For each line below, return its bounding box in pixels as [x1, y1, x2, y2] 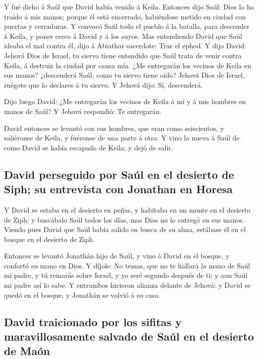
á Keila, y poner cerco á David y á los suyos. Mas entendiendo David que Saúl [4, 30, 242, 41]
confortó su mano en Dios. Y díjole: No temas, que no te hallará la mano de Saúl [4, 260, 250, 270]
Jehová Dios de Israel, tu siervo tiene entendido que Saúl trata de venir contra [4, 50, 242, 60]
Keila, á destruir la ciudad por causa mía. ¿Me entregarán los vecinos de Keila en [4, 60, 252, 70]
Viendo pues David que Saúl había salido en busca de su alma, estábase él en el [4, 224, 246, 235]
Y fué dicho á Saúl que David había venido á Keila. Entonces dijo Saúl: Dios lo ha [4, 1, 254, 11]
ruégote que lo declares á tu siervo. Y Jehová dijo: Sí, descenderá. [4, 79, 203, 90]
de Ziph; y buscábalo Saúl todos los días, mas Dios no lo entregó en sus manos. [4, 214, 245, 225]
